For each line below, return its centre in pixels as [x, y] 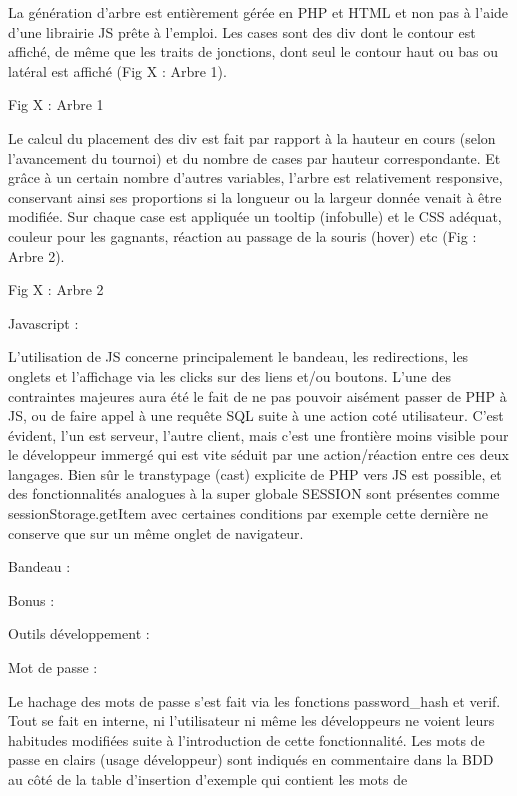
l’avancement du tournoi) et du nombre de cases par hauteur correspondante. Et [254, 157]
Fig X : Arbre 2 [56, 289]
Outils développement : [79, 633]
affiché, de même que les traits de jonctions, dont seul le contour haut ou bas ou [253, 51]
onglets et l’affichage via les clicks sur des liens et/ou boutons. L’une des [229, 375]
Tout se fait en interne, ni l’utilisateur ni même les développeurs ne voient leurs [251, 720]
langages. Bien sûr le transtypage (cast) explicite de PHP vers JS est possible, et [255, 473]
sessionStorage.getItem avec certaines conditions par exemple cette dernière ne [248, 513]
